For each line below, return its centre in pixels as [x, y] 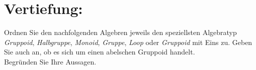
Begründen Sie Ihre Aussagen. [50, 61]
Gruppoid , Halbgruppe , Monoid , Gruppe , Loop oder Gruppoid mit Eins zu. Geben [128, 42]
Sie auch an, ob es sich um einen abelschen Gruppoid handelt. [100, 52]
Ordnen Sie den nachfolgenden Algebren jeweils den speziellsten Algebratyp [120, 32]
